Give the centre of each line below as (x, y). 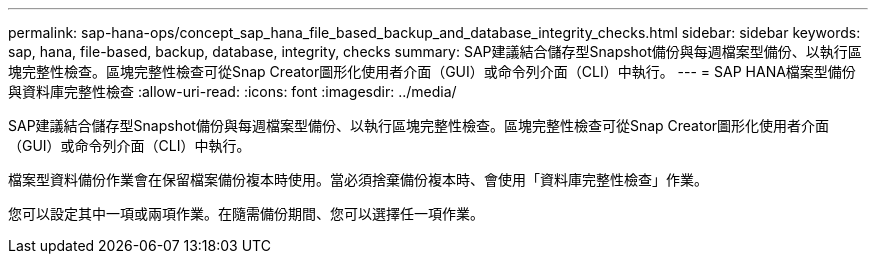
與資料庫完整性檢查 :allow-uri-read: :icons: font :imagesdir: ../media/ (232, 91)
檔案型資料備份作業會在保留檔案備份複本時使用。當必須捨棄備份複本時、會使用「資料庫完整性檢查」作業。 (358, 179)
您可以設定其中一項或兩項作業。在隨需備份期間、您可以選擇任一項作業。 (246, 213)
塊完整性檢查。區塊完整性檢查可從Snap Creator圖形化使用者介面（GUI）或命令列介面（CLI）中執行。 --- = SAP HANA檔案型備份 (432, 71)
